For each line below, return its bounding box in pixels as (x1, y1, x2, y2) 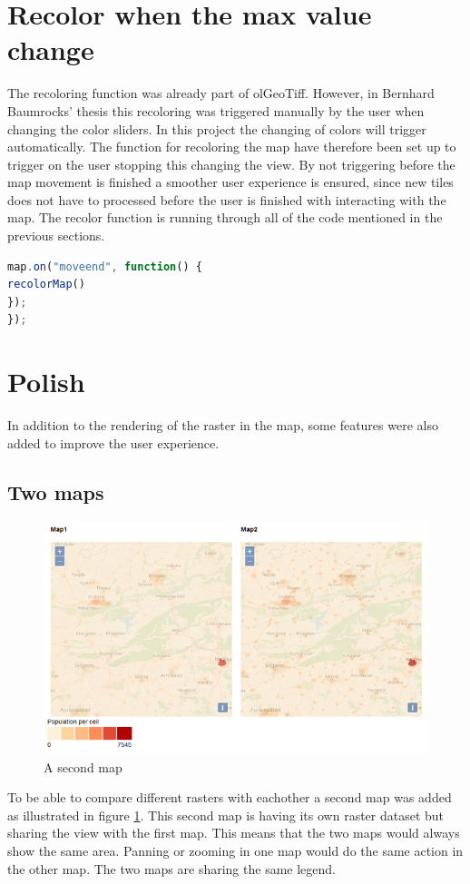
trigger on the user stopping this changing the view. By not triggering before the (7, 154, 455, 173)
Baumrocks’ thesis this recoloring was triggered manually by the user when (7, 101, 425, 120)
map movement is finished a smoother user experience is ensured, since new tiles (7, 172, 454, 192)
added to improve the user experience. (7, 433, 220, 452)
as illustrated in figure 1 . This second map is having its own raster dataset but (7, 805, 445, 824)
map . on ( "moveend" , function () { (7, 260, 202, 273)
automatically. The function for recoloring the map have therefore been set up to (7, 137, 456, 156)
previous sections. (7, 226, 105, 245)
